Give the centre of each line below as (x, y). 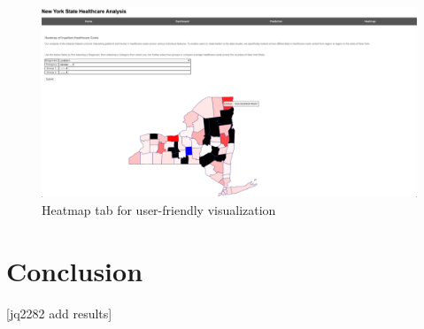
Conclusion (75, 270)
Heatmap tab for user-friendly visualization (159, 209)
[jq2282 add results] (59, 313)
